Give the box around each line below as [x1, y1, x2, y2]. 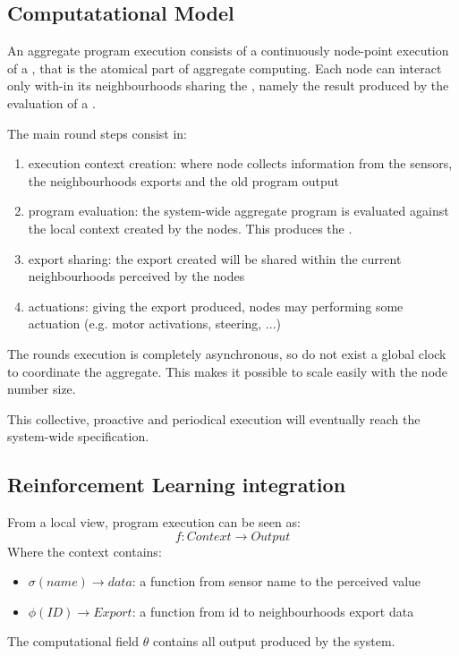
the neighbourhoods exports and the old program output [28, 171, 340, 190]
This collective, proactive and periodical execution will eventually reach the [7, 409, 421, 428]
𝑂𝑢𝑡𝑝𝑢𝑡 [251, 530, 291, 543]
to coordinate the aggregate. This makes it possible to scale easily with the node [7, 362, 448, 380]
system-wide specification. [7, 427, 149, 446]
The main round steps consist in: [7, 124, 188, 142]
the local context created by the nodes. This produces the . [28, 218, 353, 237]
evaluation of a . [7, 93, 96, 112]
